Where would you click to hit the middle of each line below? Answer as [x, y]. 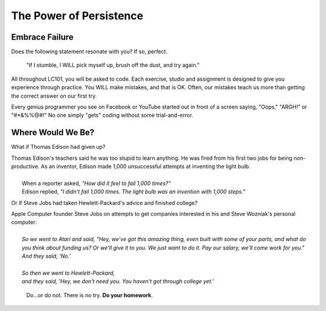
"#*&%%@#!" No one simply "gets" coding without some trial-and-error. [102, 115]
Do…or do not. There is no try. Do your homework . [90, 295]
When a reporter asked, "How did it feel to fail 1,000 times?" [97, 183]
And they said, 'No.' [46, 256]
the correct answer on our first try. [54, 96]
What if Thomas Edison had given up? [58, 147]
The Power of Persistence [77, 16]
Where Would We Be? [53, 133]
